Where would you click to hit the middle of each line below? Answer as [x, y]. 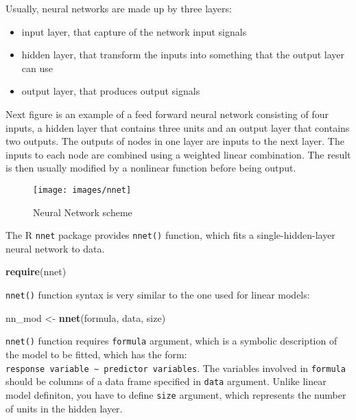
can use [37, 68]
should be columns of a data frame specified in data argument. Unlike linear [166, 381]
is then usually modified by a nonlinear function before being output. [151, 168]
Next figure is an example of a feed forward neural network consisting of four [167, 114]
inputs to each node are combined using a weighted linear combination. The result [178, 154]
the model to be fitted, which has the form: [96, 354]
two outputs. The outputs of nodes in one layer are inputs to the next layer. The [175, 141]
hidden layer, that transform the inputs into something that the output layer [183, 55]
